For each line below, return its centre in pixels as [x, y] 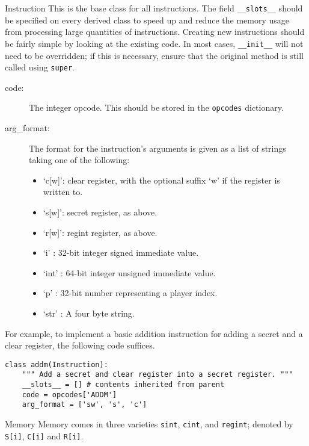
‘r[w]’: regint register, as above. [100, 232]
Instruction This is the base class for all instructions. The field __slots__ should [154, 8]
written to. [63, 192]
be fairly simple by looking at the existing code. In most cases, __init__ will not [154, 43]
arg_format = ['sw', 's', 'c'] [84, 405]
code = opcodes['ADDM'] [69, 395]
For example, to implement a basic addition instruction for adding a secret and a [154, 333]
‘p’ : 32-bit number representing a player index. [130, 293]
